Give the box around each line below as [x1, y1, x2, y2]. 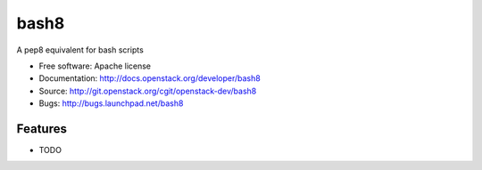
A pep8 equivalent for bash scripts [16, 45, 145, 55]
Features [16, 121, 67, 136]
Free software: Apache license [38, 61, 152, 71]
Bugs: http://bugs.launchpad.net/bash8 [38, 98, 184, 109]
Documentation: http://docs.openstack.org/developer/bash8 [38, 73, 261, 84]
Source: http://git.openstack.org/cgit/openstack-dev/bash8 [38, 85, 257, 96]
